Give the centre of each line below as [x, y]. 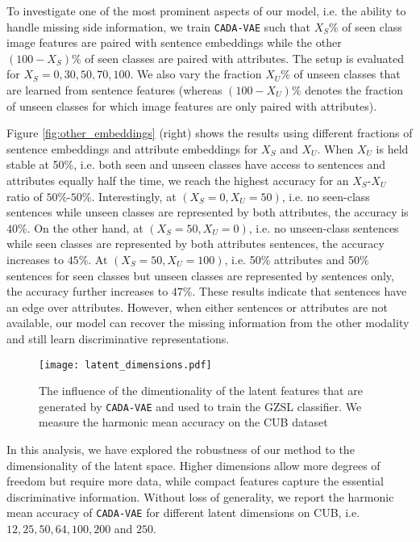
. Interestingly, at [134, 196]
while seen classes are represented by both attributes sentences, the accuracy [195, 244]
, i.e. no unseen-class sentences [324, 227]
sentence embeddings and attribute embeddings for [132, 148]
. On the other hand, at [85, 227]
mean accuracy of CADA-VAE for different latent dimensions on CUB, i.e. [183, 513]
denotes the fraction [354, 90]
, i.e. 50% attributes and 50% [297, 259]
